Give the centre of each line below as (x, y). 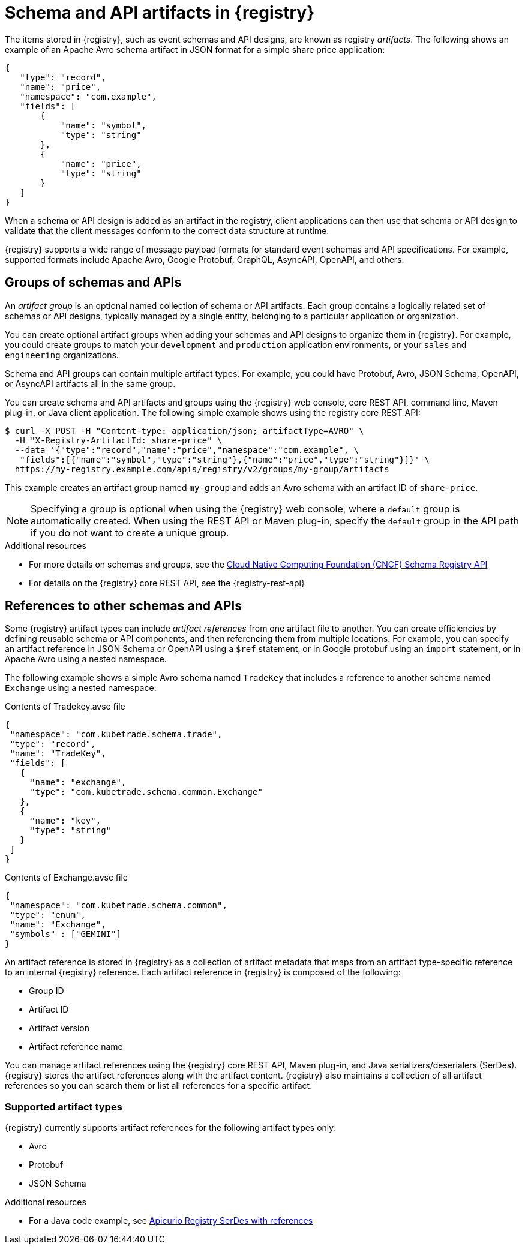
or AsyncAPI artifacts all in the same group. (90, 383)
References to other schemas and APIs (123, 606)
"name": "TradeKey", (58, 754)
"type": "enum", (48, 915)
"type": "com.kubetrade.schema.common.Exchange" (146, 792)
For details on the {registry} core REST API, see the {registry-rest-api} (167, 583)
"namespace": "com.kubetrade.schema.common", (118, 906)
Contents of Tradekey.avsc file (65, 707)
